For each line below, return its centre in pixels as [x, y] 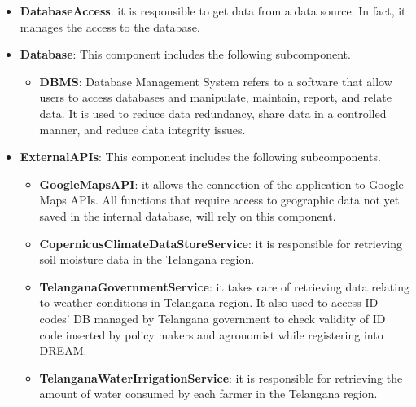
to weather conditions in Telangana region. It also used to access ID [209, 302]
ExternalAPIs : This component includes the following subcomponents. [200, 157]
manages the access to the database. [110, 26]
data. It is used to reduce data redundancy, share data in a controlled [213, 113]
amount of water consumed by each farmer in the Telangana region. [208, 394]
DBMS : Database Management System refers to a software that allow [216, 81]
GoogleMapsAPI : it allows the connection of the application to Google [221, 184]
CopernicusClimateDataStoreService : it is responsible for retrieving [221, 243]
